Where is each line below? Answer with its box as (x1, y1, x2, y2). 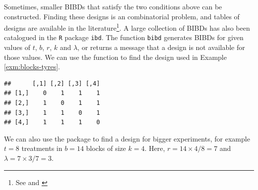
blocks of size (86, 143, 126, 153)
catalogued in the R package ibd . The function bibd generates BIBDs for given (4, 32, 244, 43)
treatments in (21, 143, 63, 153)
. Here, (144, 143, 165, 153)
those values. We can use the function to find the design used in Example (4, 51, 227, 62)
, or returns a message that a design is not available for (77, 42, 245, 52)
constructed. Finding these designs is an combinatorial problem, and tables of (4, 11, 240, 21)
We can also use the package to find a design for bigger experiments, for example (4, 133, 250, 143)
